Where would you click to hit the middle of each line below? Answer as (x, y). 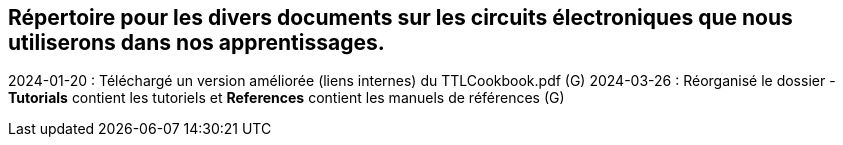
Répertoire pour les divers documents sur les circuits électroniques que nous (400, 17)
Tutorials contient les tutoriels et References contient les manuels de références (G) (286, 98)
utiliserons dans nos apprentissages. (196, 42)
